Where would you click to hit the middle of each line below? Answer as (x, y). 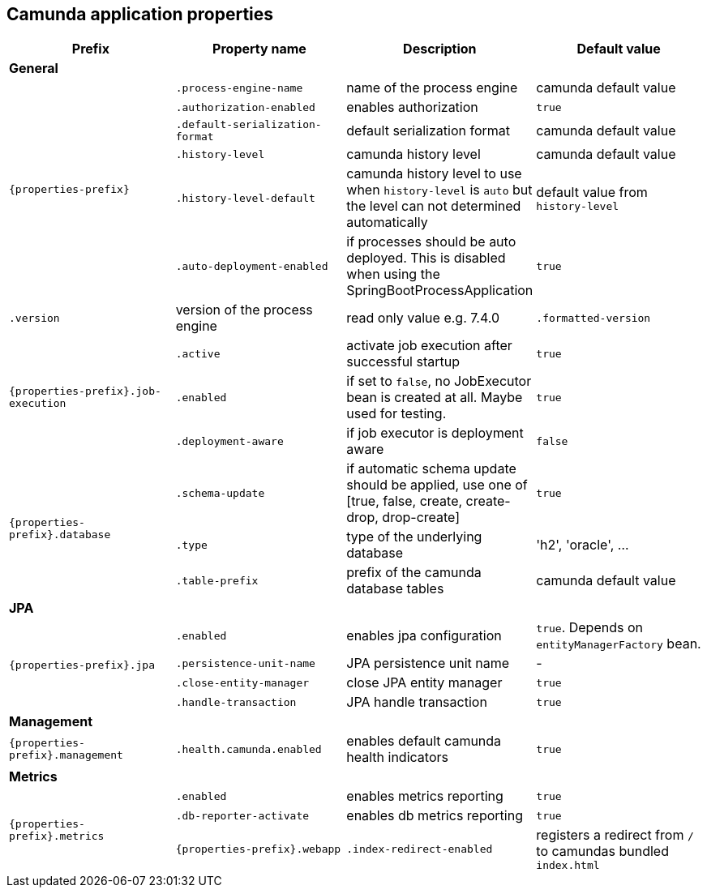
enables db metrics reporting (435, 816)
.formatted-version (593, 318)
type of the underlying (414, 537)
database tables (395, 589)
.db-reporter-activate (242, 815)
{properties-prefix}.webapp (258, 849)
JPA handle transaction (417, 702)
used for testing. (396, 414)
